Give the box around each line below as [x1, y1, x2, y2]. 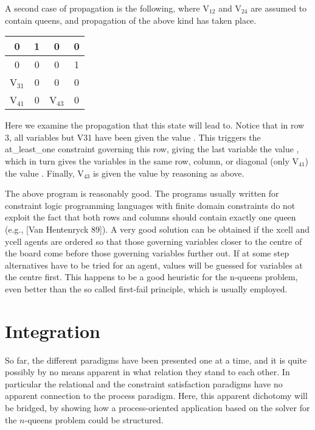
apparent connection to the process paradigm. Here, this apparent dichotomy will [5, 389, 308, 402]
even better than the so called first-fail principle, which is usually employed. [5, 282, 288, 295]
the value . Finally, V [5, 166, 84, 179]
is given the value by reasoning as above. [92, 166, 244, 179]
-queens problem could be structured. [24, 413, 164, 426]
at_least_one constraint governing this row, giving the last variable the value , [5, 143, 299, 155]
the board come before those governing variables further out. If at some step [5, 247, 289, 259]
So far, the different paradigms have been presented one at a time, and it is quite [5, 353, 307, 366]
